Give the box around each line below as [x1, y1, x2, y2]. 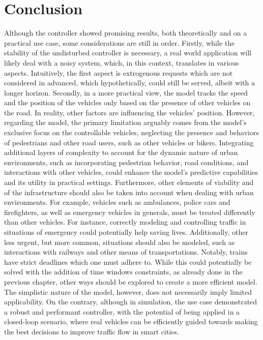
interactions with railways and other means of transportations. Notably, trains [4, 246, 248, 257]
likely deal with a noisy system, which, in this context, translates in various [4, 57, 239, 68]
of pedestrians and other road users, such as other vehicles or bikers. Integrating [4, 137, 254, 147]
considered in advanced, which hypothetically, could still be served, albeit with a [4, 77, 255, 88]
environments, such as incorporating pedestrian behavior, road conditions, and [4, 157, 249, 167]
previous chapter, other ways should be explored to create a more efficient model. [4, 276, 257, 287]
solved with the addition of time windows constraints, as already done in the [4, 266, 243, 277]
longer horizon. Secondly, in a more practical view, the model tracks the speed [4, 87, 248, 98]
